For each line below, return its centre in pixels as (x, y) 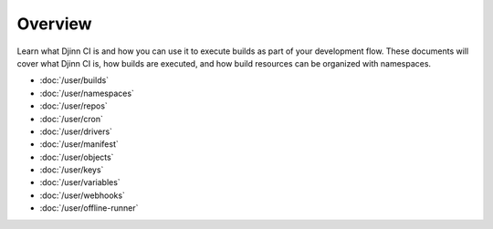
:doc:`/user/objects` (77, 157)
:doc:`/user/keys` (72, 170)
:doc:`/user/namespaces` (87, 93)
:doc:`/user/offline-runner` (89, 208)
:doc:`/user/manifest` (79, 144)
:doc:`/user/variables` (80, 182)
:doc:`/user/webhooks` (82, 195)
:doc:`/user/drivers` (76, 131)
